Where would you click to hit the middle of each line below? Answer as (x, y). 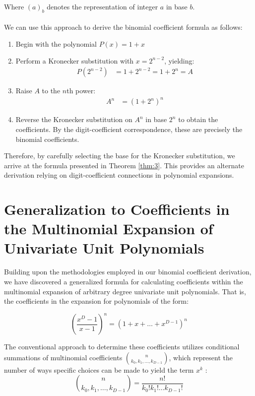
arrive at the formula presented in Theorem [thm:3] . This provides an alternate (124, 165)
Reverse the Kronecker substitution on (74, 119)
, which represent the (201, 357)
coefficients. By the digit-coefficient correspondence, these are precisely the (129, 129)
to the (51, 91)
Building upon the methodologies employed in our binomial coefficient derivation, (128, 272)
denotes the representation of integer (102, 6)
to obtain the (198, 119)
